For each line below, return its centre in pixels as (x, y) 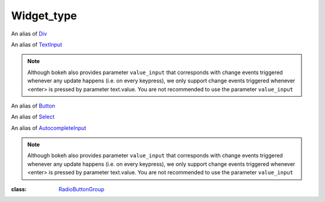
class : (19, 189)
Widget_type (44, 16)
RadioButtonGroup (82, 189)
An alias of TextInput (37, 44)
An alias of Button (33, 106)
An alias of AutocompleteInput (49, 128)
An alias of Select (33, 117)
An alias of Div (29, 34)
